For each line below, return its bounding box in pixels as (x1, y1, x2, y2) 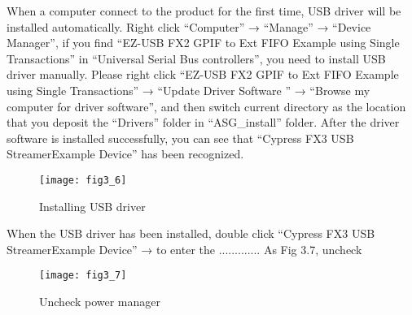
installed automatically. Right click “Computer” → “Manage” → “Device (7, 18, 371, 35)
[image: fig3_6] (39, 174, 127, 186)
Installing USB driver (39, 197, 146, 214)
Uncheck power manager (39, 293, 161, 310)
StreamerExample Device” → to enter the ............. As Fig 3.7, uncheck (7, 240, 362, 257)
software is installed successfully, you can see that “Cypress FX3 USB (7, 129, 354, 146)
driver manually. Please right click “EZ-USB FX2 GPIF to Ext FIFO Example (7, 66, 399, 83)
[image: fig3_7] (39, 270, 127, 282)
